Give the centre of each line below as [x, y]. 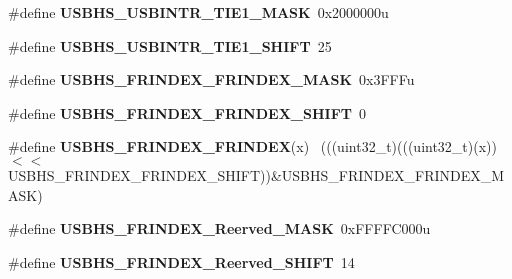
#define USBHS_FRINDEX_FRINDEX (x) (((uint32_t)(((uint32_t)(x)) [252, 146]
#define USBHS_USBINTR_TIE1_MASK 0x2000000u [198, 12]
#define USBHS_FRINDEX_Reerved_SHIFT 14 [181, 261]
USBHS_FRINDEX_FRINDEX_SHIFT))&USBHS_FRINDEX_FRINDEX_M [256, 174]
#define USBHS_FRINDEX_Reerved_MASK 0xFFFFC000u [219, 228]
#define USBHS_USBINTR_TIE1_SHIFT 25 [170, 45]
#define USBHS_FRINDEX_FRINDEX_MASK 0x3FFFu [211, 79]
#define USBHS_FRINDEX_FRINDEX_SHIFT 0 [187, 112]
